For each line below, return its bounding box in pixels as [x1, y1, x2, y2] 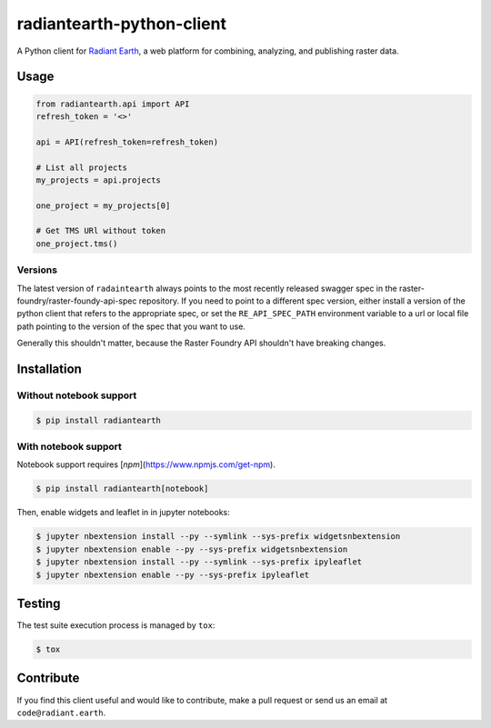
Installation [16, 361, 82, 376]
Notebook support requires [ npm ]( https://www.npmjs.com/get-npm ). [16, 459, 276, 470]
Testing [16, 595, 61, 611]
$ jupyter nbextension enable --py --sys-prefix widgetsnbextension [35, 544, 348, 554]
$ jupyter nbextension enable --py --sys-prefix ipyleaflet [35, 569, 310, 580]
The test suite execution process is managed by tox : [16, 620, 215, 631]
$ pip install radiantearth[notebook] [35, 484, 209, 494]
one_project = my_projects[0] [35, 200, 171, 211]
